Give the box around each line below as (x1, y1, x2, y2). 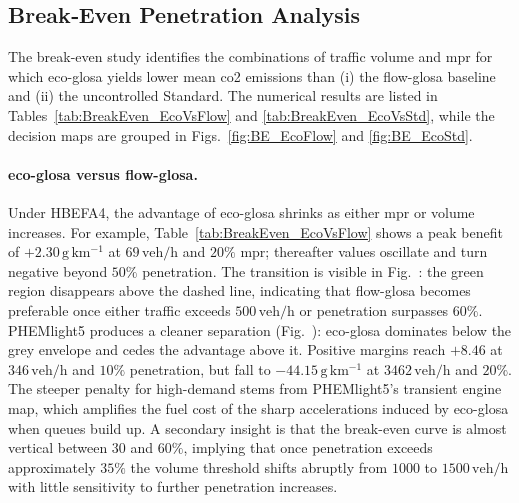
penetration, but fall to (129, 358, 271, 379)
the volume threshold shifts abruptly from (130, 456, 388, 477)
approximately (8, 456, 96, 477)
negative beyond (8, 260, 108, 281)
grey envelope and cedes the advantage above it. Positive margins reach (8, 339, 446, 360)
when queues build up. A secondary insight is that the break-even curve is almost (8, 417, 507, 438)
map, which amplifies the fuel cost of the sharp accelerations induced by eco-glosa (8, 397, 509, 418)
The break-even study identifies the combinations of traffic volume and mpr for (8, 46, 493, 67)
